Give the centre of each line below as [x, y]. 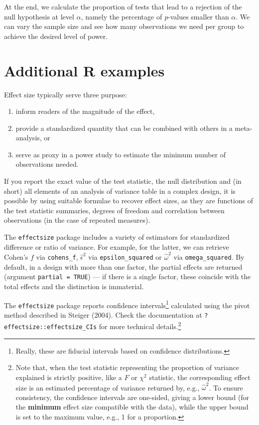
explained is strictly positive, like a [69, 377]
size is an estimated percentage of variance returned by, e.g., [108, 387]
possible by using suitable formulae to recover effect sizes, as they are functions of [129, 201]
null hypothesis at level [39, 16]
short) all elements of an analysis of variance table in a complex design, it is [120, 191]
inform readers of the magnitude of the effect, [85, 111]
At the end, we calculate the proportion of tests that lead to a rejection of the [123, 6]
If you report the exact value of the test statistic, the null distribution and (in [123, 181]
